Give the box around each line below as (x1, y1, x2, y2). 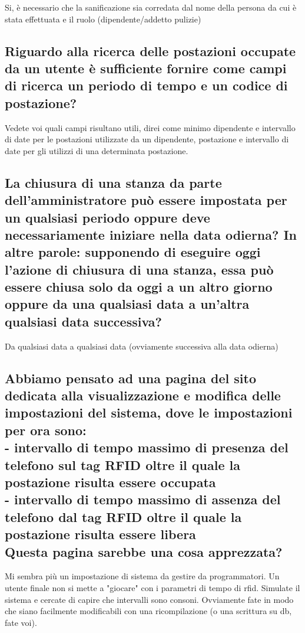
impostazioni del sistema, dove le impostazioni (5, 403, 293, 422)
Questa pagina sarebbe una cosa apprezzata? (5, 542, 283, 560)
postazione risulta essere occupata (5, 473, 216, 491)
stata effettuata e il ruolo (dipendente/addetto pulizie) (5, 12, 201, 25)
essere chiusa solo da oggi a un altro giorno (5, 278, 273, 296)
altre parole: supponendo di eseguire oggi (5, 243, 261, 261)
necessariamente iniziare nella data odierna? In (5, 225, 297, 243)
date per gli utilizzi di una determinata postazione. (5, 144, 188, 156)
